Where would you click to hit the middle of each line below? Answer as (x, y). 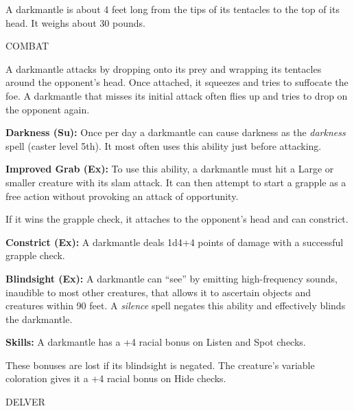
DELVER (25, 402)
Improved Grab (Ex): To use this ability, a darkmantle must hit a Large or (170, 169)
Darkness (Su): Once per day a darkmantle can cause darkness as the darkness (176, 132)
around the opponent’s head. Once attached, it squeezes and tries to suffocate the (177, 82)
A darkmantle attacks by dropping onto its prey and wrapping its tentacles (164, 68)
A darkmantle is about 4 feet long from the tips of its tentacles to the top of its (173, 9)
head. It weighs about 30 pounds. (75, 22)
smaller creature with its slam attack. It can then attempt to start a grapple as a (176, 182)
